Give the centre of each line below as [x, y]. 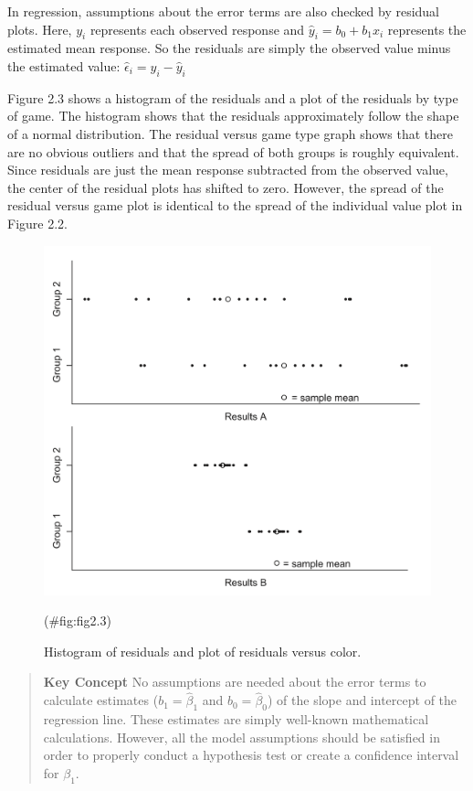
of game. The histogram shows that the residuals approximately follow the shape [233, 116]
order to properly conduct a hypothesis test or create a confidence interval [251, 755]
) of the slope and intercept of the [363, 700]
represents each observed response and [197, 29]
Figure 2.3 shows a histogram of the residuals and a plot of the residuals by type [233, 97]
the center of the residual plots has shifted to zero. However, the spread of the [226, 187]
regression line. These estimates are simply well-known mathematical [236, 719]
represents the [427, 29]
